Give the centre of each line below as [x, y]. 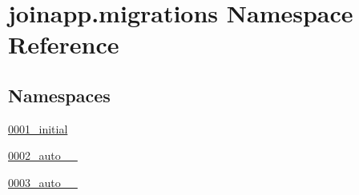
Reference [64, 44]
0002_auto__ [43, 155]
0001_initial [38, 128]
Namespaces [59, 95]
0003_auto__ [43, 182]
